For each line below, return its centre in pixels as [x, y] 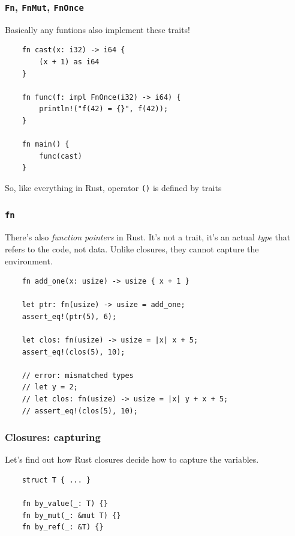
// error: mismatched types [78, 375]
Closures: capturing [53, 437]
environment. [29, 260]
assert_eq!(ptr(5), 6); [69, 316]
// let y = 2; [50, 387]
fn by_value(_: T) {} [65, 504]
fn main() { [46, 145]
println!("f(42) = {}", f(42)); [104, 109]
